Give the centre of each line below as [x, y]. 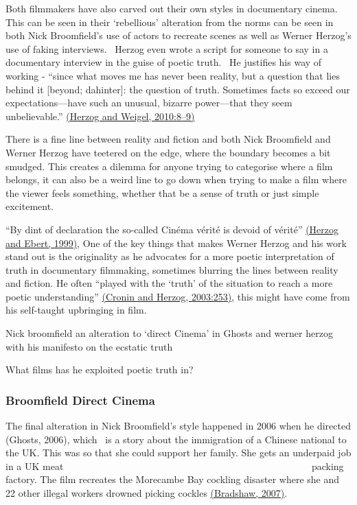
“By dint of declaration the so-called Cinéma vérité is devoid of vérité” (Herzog [172, 229]
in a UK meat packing [175, 466]
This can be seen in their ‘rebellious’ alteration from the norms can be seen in [170, 22]
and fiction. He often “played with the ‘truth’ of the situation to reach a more [169, 283]
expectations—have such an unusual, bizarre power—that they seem [149, 103]
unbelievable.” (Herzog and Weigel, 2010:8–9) [100, 116]
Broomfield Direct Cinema [80, 400]
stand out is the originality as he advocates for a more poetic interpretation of [170, 256]
